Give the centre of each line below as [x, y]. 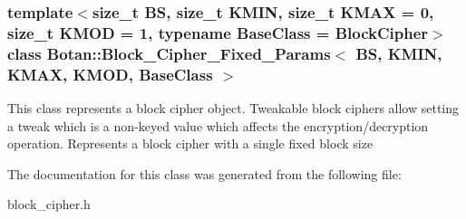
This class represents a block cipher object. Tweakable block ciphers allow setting [233, 107]
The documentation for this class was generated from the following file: [204, 173]
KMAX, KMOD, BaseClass [110, 74]
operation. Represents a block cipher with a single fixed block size [190, 143]
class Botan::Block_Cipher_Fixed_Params [169, 53]
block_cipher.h [49, 204]
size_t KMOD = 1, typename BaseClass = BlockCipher [218, 32]
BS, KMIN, [399, 53]
